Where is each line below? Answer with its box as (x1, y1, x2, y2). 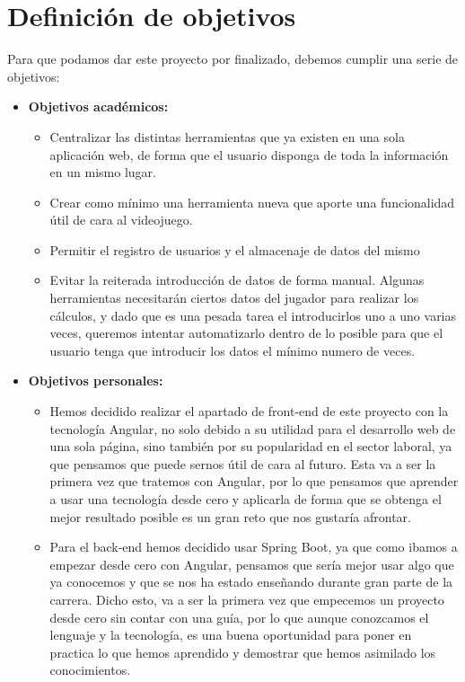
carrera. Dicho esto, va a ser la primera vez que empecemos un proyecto (49, 589, 444, 608)
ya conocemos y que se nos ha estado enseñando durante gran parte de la (49, 572, 453, 591)
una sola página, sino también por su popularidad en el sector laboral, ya (49, 437, 452, 456)
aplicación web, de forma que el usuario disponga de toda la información (49, 145, 449, 164)
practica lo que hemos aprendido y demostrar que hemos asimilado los (49, 642, 436, 661)
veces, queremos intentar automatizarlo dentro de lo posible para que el (49, 323, 443, 342)
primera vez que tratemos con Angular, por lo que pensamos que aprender (49, 472, 459, 491)
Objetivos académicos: (28, 97, 169, 116)
